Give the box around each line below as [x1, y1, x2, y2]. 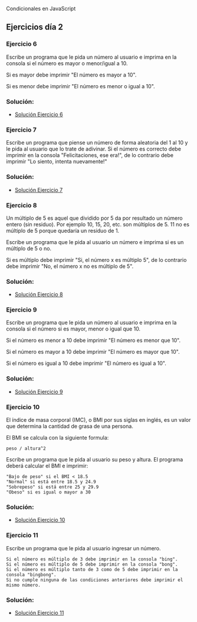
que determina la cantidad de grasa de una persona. [6, 423, 134, 430]
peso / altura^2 [6, 445, 46, 452]
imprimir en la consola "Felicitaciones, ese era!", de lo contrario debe [6, 152, 174, 159]
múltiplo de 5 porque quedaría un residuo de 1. [6, 227, 120, 234]
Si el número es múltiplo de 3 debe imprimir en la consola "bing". [6, 556, 178, 562]
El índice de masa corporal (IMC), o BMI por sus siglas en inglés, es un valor [6, 416, 191, 424]
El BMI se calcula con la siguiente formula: [6, 434, 109, 441]
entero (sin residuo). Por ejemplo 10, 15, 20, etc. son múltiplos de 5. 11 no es [6, 220, 190, 227]
